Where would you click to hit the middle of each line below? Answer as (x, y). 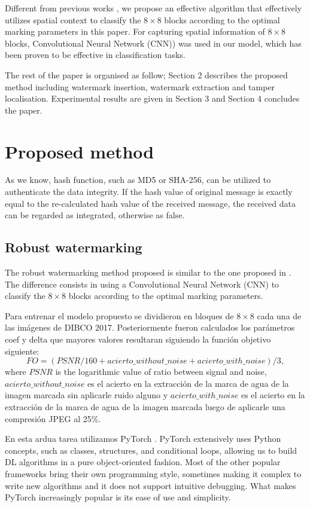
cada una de (279, 315)
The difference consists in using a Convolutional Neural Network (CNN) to (142, 284)
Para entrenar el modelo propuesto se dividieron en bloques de (119, 315)
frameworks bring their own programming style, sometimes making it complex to (153, 473)
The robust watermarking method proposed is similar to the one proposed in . (148, 272)
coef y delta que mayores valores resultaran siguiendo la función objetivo (138, 339)
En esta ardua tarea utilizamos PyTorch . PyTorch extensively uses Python (143, 439)
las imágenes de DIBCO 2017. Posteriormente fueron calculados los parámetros (150, 327)
